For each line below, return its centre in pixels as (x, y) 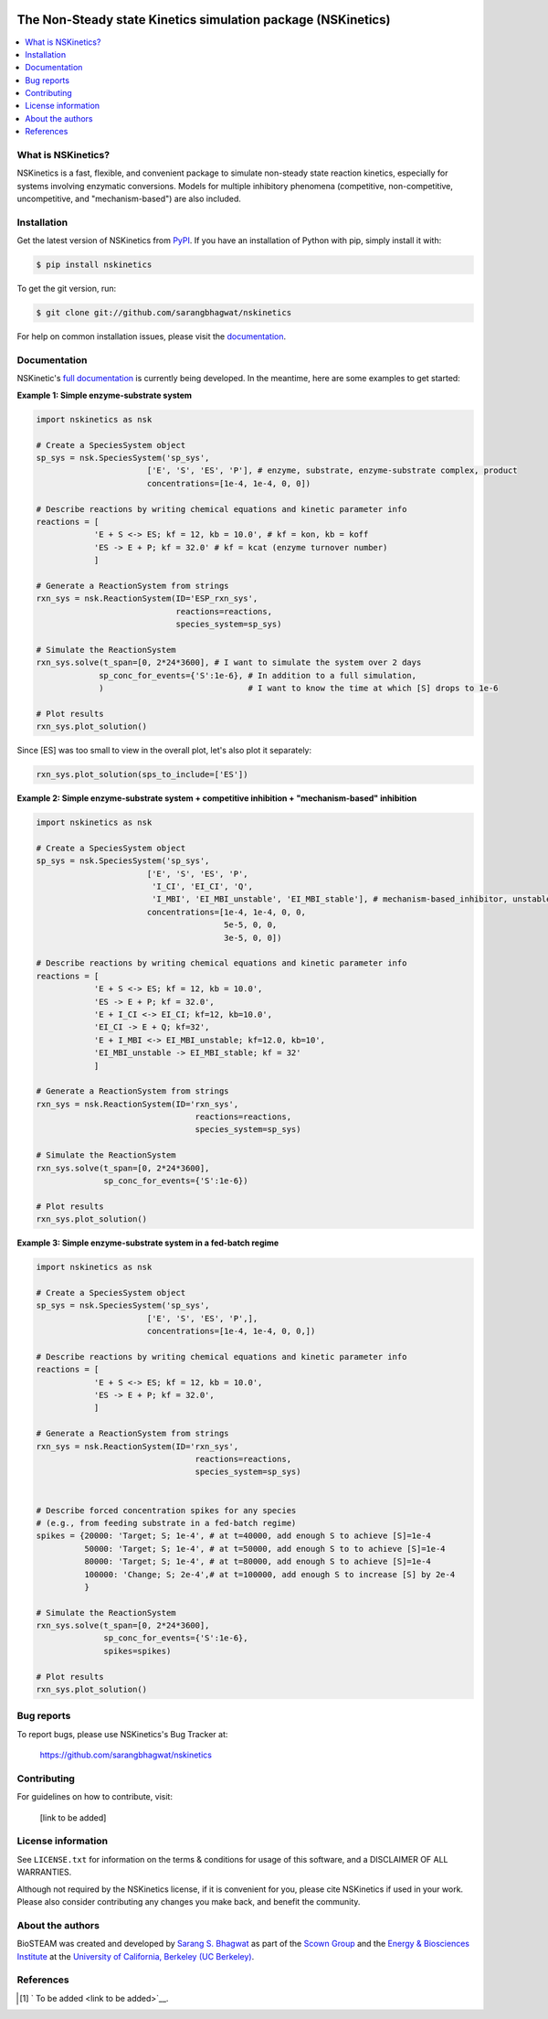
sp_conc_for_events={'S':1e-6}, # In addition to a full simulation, (258, 675)
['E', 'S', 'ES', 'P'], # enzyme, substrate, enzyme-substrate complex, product (332, 470)
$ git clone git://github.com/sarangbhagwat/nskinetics (164, 313)
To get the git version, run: (67, 289)
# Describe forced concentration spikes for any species (166, 1510)
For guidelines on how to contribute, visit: (95, 1797)
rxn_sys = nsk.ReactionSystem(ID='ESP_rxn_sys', (147, 598)
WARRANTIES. (44, 1872)
